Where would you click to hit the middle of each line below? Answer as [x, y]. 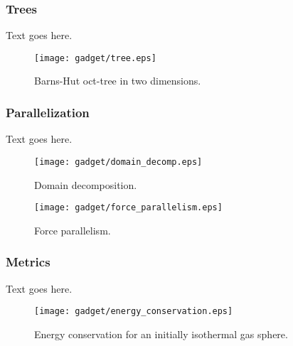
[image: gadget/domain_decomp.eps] [118, 162]
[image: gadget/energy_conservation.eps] [134, 312]
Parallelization [48, 112]
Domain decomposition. [86, 184]
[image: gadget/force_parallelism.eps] [128, 208]
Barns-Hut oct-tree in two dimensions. [118, 81]
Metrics [28, 262]
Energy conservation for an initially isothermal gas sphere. [161, 334]
